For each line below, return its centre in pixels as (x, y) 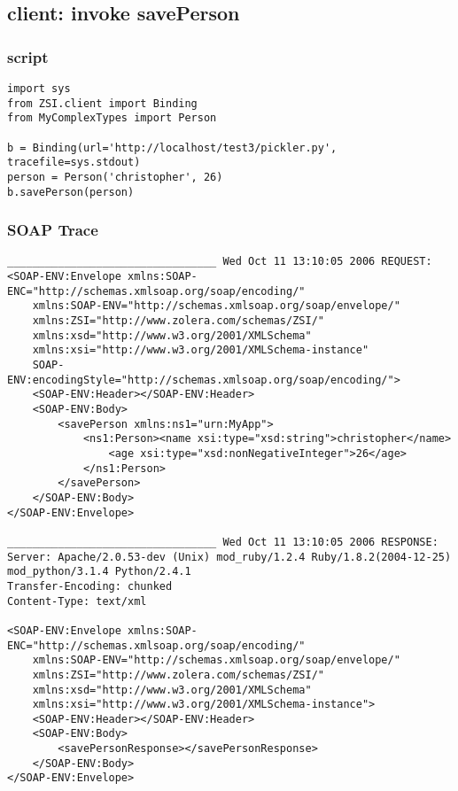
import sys (39, 89)
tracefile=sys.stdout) (74, 163)
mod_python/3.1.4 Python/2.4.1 (99, 572)
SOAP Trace (53, 230)
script (28, 56)
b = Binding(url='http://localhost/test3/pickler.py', (172, 147)
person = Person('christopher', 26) (115, 177)
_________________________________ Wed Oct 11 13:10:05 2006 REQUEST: (220, 262)
